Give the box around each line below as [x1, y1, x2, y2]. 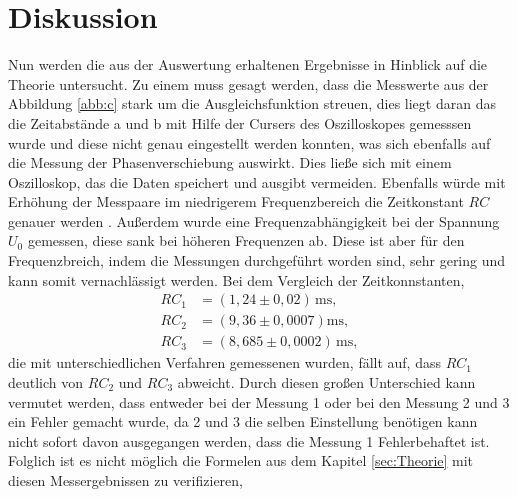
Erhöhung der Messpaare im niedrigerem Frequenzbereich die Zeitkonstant [8, 191, 464, 212]
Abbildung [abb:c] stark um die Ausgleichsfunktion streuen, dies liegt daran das [8, 93, 496, 114]
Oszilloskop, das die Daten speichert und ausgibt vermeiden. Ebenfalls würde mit [8, 171, 506, 192]
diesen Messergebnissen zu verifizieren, [8, 469, 243, 490]
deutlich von [8, 371, 84, 392]
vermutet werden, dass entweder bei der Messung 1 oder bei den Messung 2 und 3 [8, 391, 510, 412]
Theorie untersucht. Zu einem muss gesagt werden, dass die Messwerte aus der [8, 73, 489, 94]
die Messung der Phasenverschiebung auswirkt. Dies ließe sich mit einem [8, 152, 452, 173]
